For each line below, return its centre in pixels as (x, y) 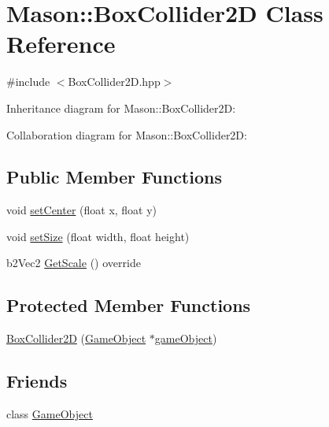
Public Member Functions (114, 177)
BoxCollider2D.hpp (114, 82)
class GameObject (50, 414)
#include (28, 82)
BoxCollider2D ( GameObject (76, 338)
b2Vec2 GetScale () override (74, 263)
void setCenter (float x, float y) (82, 210)
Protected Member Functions (129, 305)
